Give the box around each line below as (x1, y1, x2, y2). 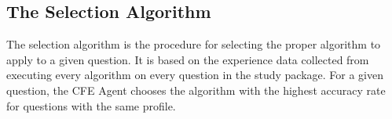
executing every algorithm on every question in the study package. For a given (6, 67, 384, 83)
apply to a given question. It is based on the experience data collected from (6, 51, 369, 67)
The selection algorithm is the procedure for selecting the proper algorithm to (6, 36, 381, 52)
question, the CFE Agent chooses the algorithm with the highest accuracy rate (6, 81, 386, 98)
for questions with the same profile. (6, 97, 176, 114)
